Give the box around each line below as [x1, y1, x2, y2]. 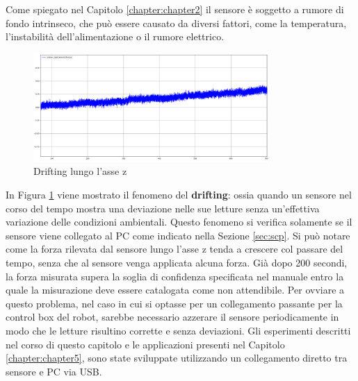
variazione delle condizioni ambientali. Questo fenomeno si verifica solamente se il [6, 214, 352, 229]
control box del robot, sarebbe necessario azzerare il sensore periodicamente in [6, 310, 339, 324]
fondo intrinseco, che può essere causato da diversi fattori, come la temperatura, [6, 15, 347, 30]
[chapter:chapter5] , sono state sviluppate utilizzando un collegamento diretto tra [6, 350, 348, 365]
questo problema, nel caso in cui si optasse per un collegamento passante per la [6, 296, 343, 310]
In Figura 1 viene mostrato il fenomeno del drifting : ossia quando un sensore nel [6, 187, 352, 201]
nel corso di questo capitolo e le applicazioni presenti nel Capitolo [6, 337, 285, 351]
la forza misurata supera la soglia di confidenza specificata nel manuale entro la [6, 269, 344, 283]
